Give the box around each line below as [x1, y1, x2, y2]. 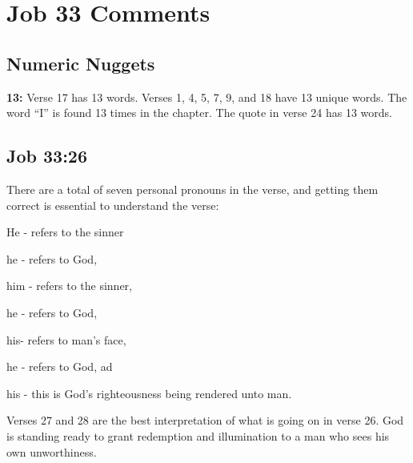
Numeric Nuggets [6, 50, 155, 75]
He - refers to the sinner [6, 223, 124, 240]
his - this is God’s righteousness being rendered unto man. [6, 384, 292, 401]
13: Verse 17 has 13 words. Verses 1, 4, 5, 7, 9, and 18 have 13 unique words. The [6, 88, 407, 105]
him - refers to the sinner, [6, 277, 132, 294]
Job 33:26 [6, 143, 88, 168]
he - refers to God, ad [6, 358, 113, 375]
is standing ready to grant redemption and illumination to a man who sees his [6, 427, 390, 444]
